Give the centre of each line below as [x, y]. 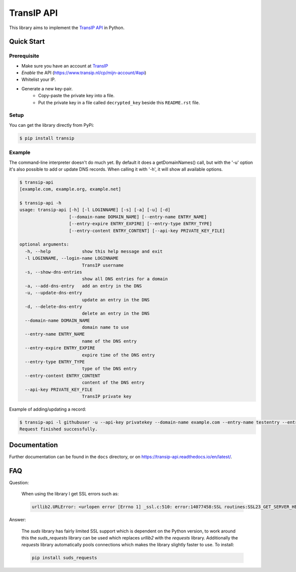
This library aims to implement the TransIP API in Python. [67, 28]
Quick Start [27, 42]
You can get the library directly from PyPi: [52, 125]
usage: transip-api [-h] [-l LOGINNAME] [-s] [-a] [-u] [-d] [95, 210]
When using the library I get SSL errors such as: [70, 494]
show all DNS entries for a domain [125, 279]
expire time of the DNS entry [118, 355]
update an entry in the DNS [116, 300]
